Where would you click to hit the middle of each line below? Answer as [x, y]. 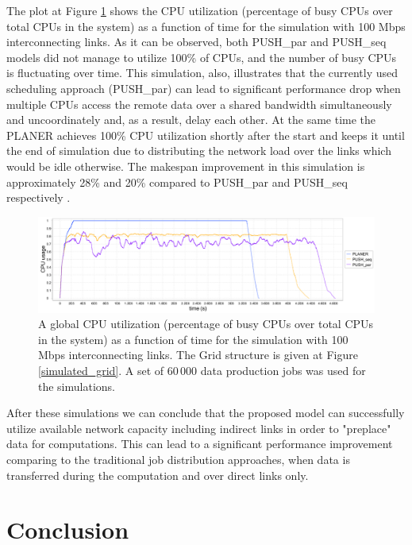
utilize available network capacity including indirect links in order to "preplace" [199, 428]
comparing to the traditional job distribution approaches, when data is [178, 459]
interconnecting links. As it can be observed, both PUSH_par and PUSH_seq [196, 42]
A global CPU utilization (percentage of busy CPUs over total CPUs [206, 324]
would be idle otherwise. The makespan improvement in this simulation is [186, 166]
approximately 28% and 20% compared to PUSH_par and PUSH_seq [177, 182]
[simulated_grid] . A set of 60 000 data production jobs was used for [202, 370]
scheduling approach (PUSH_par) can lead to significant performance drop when [204, 88]
